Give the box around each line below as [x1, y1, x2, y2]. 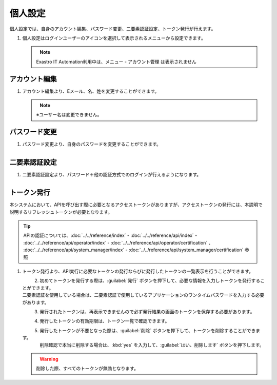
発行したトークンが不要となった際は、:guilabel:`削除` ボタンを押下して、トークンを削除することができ [39, 327, 256, 333]
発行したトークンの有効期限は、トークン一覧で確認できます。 [39, 318, 170, 324]
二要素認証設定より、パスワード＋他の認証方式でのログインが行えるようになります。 [22, 171, 202, 177]
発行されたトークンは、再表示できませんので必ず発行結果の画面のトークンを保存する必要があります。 [39, 308, 255, 315]
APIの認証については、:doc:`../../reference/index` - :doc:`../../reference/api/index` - [23, 232, 197, 238]
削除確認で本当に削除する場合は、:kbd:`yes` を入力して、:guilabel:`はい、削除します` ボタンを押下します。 [39, 341, 264, 348]
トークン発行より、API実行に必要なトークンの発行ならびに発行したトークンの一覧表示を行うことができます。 [22, 268, 254, 274]
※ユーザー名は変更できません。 [36, 112, 102, 118]
